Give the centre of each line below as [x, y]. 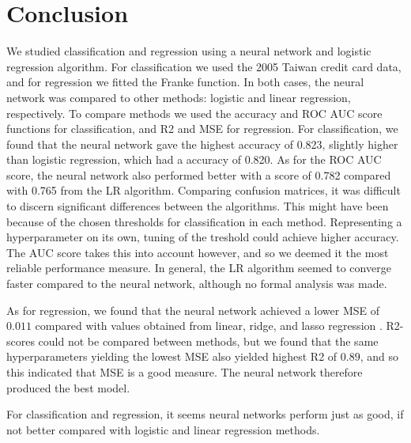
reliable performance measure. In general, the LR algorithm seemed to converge [199, 268]
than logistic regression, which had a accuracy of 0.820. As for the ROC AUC [194, 159]
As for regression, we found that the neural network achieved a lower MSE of [193, 310]
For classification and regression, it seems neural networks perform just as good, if [205, 414]
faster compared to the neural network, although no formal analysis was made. [197, 284]
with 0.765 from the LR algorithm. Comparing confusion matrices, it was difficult [204, 190]
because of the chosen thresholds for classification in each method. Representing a [204, 221]
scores [21, 341]
